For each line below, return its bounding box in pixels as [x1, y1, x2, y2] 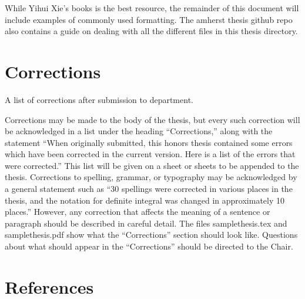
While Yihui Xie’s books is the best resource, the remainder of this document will [5, 2, 299, 14]
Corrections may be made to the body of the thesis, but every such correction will [5, 113, 300, 125]
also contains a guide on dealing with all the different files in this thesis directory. [5, 25, 298, 37]
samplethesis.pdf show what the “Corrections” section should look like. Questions [5, 228, 298, 241]
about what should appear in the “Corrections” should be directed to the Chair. [5, 240, 293, 253]
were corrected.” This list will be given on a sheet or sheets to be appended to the [5, 159, 299, 171]
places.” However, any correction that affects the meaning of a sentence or [5, 205, 270, 218]
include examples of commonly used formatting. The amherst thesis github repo [5, 13, 293, 25]
